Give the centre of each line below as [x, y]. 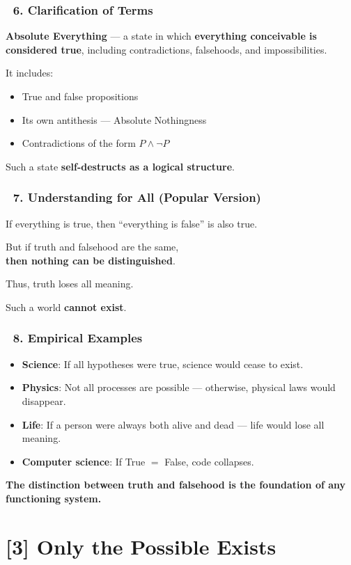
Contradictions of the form [79, 143]
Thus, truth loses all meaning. [70, 284]
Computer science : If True [84, 461]
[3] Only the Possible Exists [141, 546]
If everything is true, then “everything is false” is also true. [132, 223]
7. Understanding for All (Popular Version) [137, 197]
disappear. [44, 400]
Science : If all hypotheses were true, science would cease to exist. [163, 364]
